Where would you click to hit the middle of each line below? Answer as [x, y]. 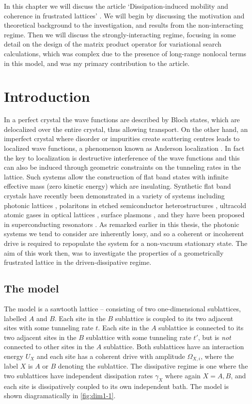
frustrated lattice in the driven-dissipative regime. [78, 262]
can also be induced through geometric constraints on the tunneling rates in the [122, 167]
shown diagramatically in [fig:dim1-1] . [60, 396]
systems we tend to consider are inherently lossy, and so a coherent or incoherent [124, 234]
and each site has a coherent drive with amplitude [111, 356]
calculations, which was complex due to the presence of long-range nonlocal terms [125, 53]
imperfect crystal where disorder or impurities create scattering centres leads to [122, 138]
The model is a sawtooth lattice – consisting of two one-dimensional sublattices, [122, 308]
